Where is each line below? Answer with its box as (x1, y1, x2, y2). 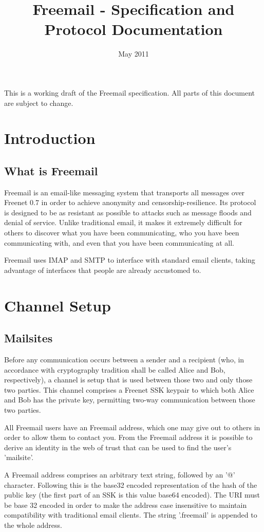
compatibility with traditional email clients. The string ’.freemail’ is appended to (4, 509, 257, 520)
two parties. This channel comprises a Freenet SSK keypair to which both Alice (4, 384, 254, 395)
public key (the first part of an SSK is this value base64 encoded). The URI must (4, 489, 260, 500)
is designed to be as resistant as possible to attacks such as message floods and (4, 207, 252, 217)
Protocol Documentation (44, 19, 223, 40)
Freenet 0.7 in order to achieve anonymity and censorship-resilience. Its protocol (4, 197, 256, 208)
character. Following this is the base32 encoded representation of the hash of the (4, 479, 257, 490)
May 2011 (118, 48, 149, 59)
